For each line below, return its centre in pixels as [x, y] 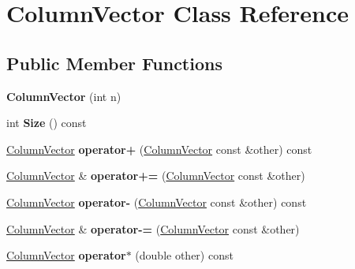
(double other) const [184, 255]
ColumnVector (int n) [64, 96]
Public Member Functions [114, 63]
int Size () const [47, 123]
